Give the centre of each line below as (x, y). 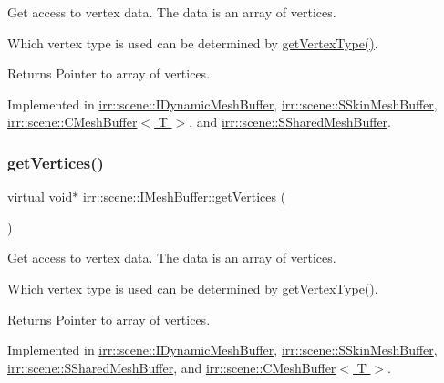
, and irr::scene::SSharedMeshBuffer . (290, 122)
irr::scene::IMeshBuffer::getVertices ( (184, 197)
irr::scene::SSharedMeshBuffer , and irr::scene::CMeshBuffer (172, 367)
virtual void (40, 197)
